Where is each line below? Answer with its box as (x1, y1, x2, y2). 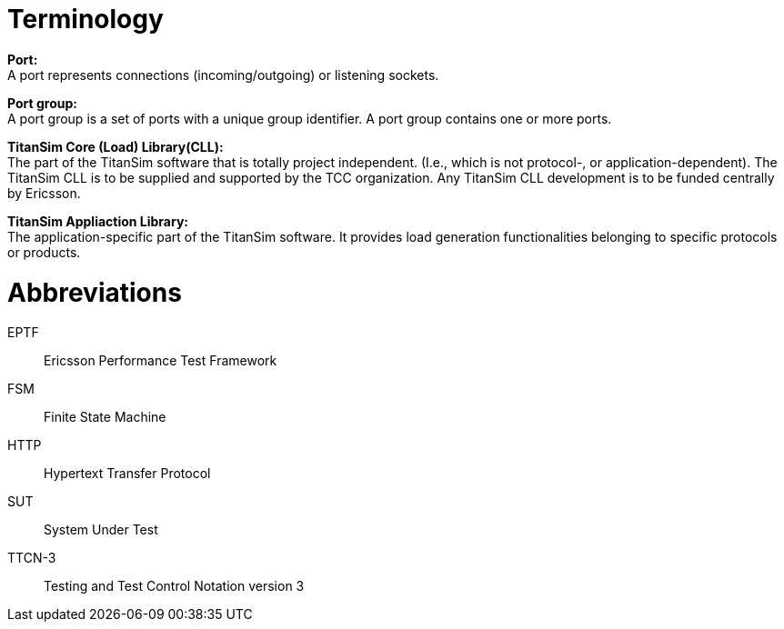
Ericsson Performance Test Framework (44, 353, 277, 369)
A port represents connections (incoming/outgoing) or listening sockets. (7, 66, 439, 83)
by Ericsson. (7, 185, 81, 201)
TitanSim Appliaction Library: (7, 213, 189, 229)
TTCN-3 (7, 550, 56, 566)
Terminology (7, 4, 164, 35)
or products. (7, 244, 81, 260)
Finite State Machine (44, 409, 166, 425)
